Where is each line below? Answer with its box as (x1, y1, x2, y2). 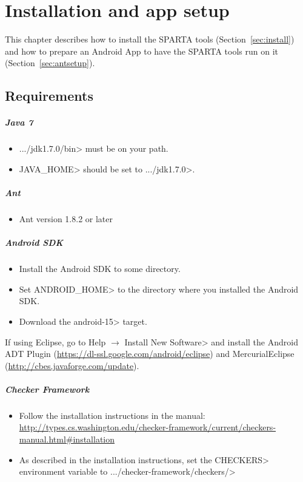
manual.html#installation (19, 433, 115, 446)
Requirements (5, 86, 93, 105)
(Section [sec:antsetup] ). (5, 56, 95, 69)
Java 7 (5, 116, 33, 129)
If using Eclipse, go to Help (5, 335, 106, 348)
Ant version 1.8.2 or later (19, 212, 113, 225)
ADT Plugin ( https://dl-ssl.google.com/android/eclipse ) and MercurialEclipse (5, 347, 295, 360)
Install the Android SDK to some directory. (19, 262, 181, 275)
